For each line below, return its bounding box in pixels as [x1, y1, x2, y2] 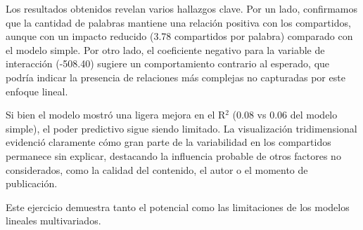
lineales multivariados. [6, 213, 101, 228]
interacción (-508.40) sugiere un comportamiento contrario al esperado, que [6, 56, 330, 71]
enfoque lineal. [6, 83, 68, 98]
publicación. [6, 176, 58, 191]
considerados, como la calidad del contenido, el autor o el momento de [6, 162, 308, 177]
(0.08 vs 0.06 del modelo [232, 107, 338, 122]
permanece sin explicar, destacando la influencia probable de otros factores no [6, 148, 341, 163]
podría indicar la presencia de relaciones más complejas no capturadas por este [6, 69, 345, 84]
